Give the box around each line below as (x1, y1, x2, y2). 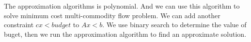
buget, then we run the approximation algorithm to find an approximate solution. (4, 29, 247, 39)
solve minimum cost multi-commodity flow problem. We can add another (4, 10, 220, 20)
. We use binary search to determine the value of (102, 20, 247, 30)
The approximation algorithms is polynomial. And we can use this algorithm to (4, 1, 240, 10)
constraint (4, 20, 34, 30)
